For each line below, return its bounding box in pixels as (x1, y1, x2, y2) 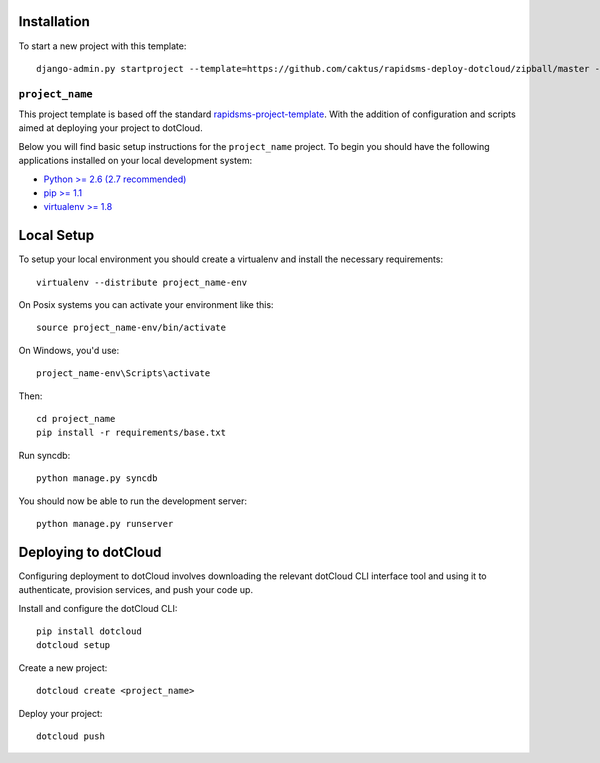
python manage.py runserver (36, 518, 174, 529)
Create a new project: (18, 661, 108, 674)
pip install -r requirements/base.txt (36, 427, 227, 439)
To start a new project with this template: (18, 40, 187, 52)
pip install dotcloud (36, 626, 142, 637)
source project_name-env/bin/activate (36, 322, 227, 334)
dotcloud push (36, 731, 105, 742)
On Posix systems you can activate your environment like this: (18, 299, 274, 311)
